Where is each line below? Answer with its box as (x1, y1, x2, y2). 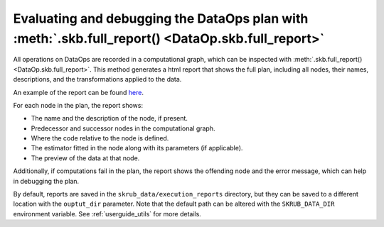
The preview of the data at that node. (31, 153, 140, 162)
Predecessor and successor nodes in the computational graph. (31, 124, 215, 133)
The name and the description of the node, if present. (31, 114, 188, 123)
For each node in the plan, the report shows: (13, 101, 144, 109)
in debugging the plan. (13, 177, 80, 185)
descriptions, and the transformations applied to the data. (13, 75, 182, 84)
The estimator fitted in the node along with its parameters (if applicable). (31, 144, 243, 153)
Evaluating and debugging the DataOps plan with (13, 11, 309, 26)
